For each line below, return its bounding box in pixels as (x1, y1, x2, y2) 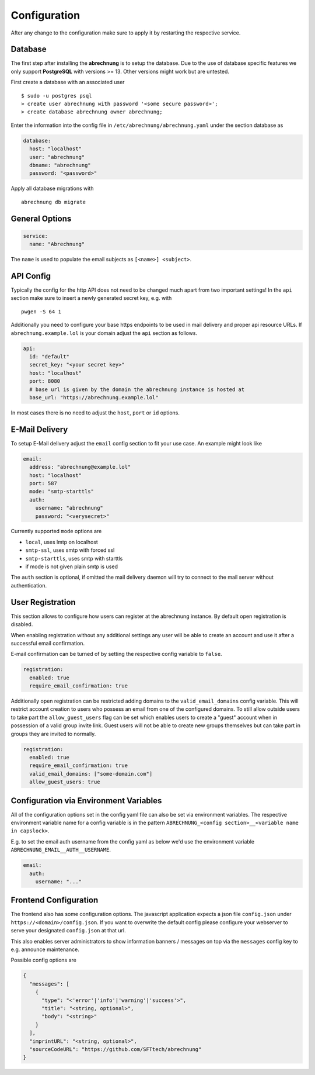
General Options (10, 213, 72, 223)
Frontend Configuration (10, 895, 99, 905)
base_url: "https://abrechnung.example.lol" (29, 394, 159, 400)
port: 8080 (29, 378, 61, 385)
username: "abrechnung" (35, 504, 103, 511)
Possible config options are (10, 956, 77, 964)
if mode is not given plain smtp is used (25, 563, 118, 570)
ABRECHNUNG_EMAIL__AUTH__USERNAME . (10, 846, 111, 853)
